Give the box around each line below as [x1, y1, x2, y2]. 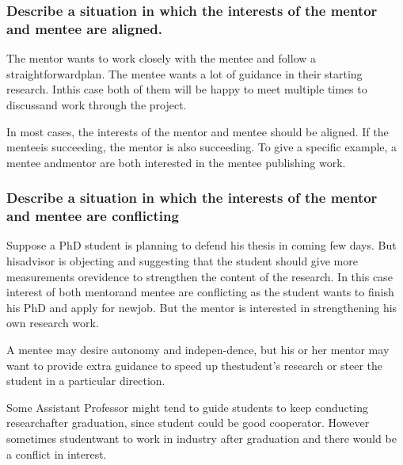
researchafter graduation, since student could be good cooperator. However [6, 414, 370, 431]
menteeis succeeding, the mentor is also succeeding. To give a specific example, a [6, 139, 397, 155]
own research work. [6, 314, 99, 331]
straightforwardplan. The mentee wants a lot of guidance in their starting [6, 65, 363, 82]
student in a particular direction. [6, 372, 165, 389]
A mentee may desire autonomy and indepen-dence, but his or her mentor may [6, 341, 390, 357]
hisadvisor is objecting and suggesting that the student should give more [6, 253, 358, 269]
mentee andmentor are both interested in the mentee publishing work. [6, 154, 346, 170]
